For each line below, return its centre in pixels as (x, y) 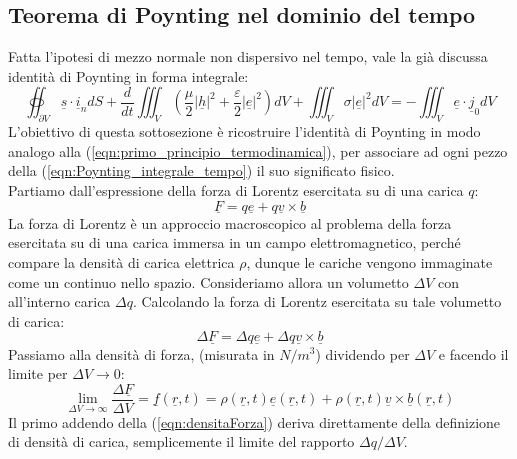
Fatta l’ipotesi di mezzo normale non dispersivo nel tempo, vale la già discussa (248, 56)
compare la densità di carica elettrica (121, 261)
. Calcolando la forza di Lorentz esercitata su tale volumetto (317, 301)
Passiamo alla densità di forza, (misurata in (141, 353)
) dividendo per (362, 353)
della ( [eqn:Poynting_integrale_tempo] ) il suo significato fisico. (201, 170)
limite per (38, 373)
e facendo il (473, 353)
